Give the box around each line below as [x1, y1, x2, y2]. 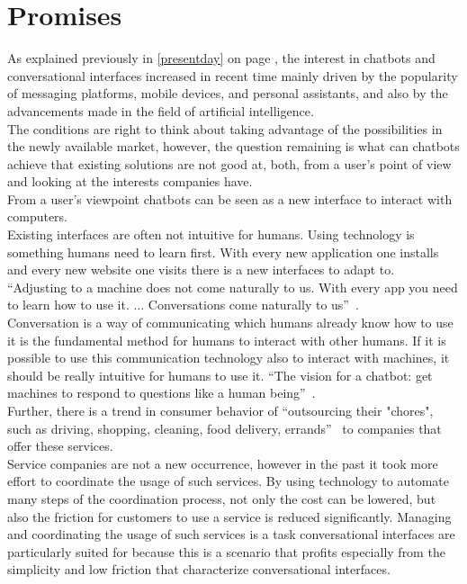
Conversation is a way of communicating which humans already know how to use [7, 313, 454, 332]
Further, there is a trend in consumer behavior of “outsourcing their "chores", [7, 401, 434, 419]
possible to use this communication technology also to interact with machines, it [7, 348, 450, 367]
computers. [7, 207, 68, 226]
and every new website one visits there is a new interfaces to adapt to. [7, 260, 395, 279]
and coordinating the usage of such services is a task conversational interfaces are [7, 525, 455, 544]
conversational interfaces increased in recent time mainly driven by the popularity [7, 66, 458, 85]
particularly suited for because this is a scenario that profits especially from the [7, 542, 445, 561]
